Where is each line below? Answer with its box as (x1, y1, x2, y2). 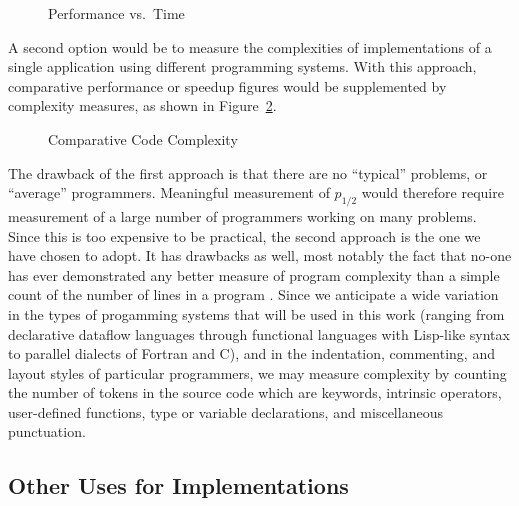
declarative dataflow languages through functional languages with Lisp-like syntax (8, 323, 510, 344)
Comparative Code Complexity (48, 128, 238, 149)
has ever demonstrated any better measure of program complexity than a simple (8, 264, 500, 285)
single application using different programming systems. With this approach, (8, 56, 477, 77)
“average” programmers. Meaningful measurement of (8, 182, 330, 203)
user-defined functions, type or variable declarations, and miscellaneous (8, 401, 443, 422)
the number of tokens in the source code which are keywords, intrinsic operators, (8, 382, 502, 403)
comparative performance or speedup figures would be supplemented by (8, 75, 447, 96)
